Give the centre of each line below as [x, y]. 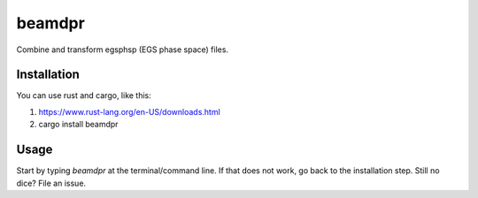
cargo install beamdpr [78, 125]
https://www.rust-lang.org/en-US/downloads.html [129, 111]
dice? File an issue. [51, 183]
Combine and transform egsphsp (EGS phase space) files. [123, 49]
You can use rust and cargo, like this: [84, 95]
